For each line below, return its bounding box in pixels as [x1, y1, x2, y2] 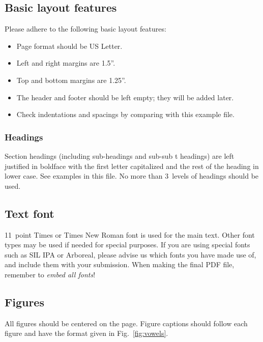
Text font [5, 205, 54, 221]
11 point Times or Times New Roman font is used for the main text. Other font [5, 229, 255, 240]
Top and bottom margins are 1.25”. [16, 74, 126, 85]
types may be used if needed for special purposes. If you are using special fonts [5, 239, 250, 250]
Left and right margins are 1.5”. [16, 58, 115, 68]
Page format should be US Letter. [16, 40, 123, 51]
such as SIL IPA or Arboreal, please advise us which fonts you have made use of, [5, 249, 256, 260]
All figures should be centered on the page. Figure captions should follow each [5, 318, 248, 328]
